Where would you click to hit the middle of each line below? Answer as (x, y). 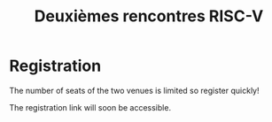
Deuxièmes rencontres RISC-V (149, 16)
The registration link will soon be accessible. (90, 107)
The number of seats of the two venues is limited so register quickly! (134, 90)
